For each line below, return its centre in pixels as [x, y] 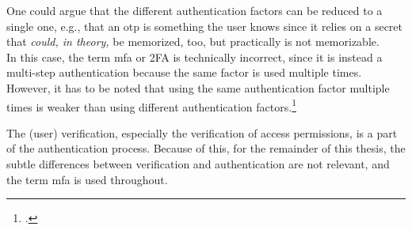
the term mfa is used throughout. [87, 179]
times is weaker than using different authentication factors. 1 [151, 105]
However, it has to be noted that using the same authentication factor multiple [198, 87]
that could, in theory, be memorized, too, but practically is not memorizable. [193, 41]
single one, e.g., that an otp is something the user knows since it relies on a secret [205, 26]
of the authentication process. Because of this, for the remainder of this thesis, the [206, 148]
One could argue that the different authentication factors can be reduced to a [195, 10]
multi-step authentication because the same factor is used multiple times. [184, 72]
